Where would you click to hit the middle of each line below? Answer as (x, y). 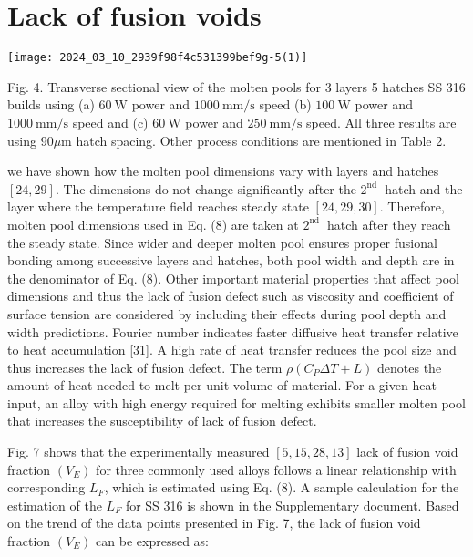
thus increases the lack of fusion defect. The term (145, 367)
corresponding (46, 487)
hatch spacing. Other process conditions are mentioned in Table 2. (261, 140)
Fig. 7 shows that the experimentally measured (139, 452)
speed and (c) (110, 122)
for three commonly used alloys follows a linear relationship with (276, 469)
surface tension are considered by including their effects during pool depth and (227, 313)
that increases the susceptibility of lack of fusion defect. (162, 421)
